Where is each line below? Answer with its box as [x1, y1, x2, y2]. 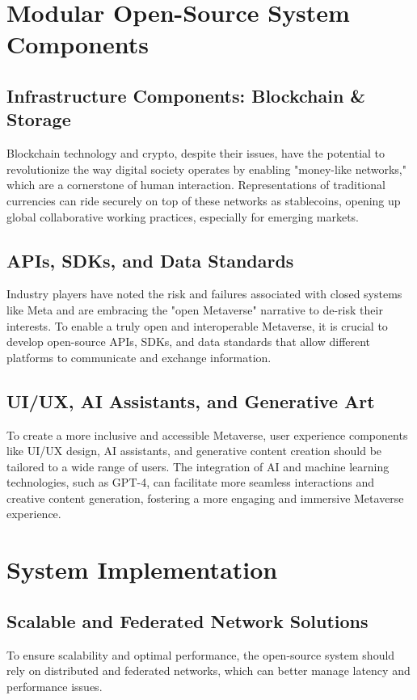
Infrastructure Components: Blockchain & [6, 82, 366, 108]
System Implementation [6, 553, 278, 586]
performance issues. [6, 677, 103, 694]
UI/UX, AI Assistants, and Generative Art [6, 388, 375, 413]
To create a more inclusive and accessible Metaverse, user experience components [6, 426, 408, 443]
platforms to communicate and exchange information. [6, 348, 272, 365]
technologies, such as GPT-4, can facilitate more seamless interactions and [6, 474, 375, 491]
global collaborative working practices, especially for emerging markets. [6, 208, 360, 225]
